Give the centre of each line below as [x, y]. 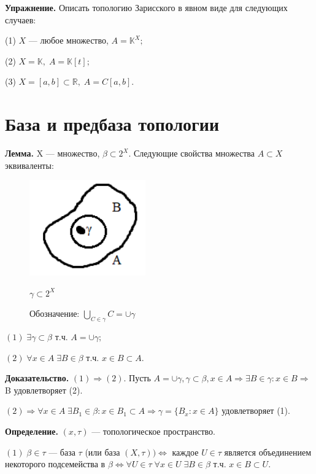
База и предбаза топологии [112, 124]
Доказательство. [37, 378]
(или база [102, 452]
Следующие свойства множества [194, 153]
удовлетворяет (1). [256, 410]
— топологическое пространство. [153, 431]
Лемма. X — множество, [52, 153]
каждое [185, 452]
